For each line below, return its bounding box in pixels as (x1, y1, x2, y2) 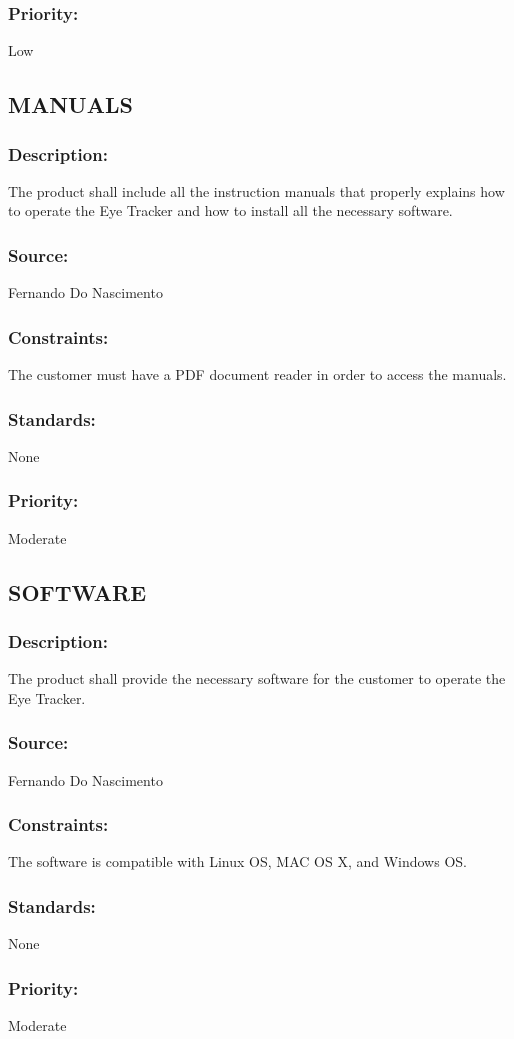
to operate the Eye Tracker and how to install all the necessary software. (8, 200, 453, 221)
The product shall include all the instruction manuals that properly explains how (8, 180, 505, 201)
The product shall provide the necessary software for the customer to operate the (8, 668, 506, 689)
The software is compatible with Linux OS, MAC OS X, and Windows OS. (8, 851, 467, 872)
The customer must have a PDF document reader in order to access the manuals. (8, 364, 507, 385)
